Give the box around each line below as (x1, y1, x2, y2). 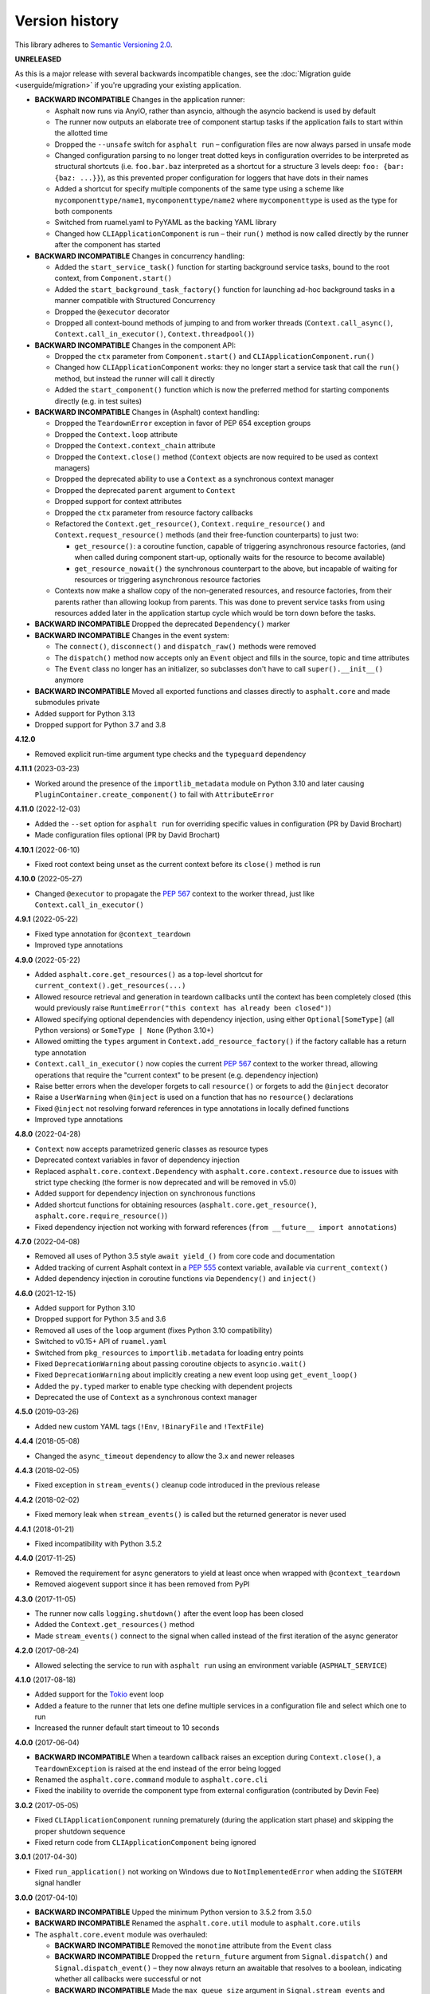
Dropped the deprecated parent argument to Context (54, 485, 236, 495)
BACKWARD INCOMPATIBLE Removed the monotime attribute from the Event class (54, 1941, 332, 1950)
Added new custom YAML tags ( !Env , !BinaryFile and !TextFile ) (34, 1421, 264, 1431)
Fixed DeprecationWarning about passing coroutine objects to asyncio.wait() (34, 1358, 307, 1368)
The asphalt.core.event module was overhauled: (34, 1929, 208, 1939)
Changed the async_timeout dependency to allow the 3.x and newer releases (34, 1451, 295, 1460)
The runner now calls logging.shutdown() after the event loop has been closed (34, 1608, 304, 1618)
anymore (54, 675, 84, 685)
